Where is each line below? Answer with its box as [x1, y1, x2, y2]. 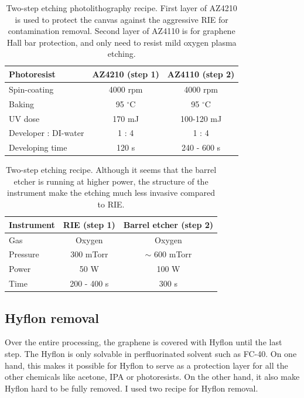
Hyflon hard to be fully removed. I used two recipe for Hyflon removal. [5, 382, 258, 394]
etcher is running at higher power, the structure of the [13, 175, 209, 187]
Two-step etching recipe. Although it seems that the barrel [5, 164, 217, 176]
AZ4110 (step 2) [167, 67, 235, 80]
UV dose [9, 112, 40, 124]
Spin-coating [9, 83, 54, 95]
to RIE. [97, 198, 125, 210]
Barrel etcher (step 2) [123, 218, 214, 230]
